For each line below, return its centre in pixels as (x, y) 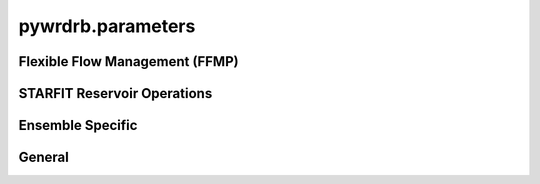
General (44, 157)
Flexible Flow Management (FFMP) (128, 61)
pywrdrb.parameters (107, 26)
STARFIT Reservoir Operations (115, 93)
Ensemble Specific (78, 125)
